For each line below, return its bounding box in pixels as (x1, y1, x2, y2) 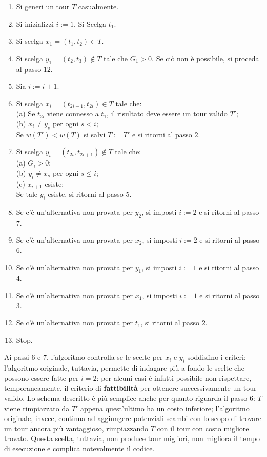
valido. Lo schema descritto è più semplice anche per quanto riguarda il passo (4, 392, 248, 403)
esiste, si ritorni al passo (48, 189, 124, 199)
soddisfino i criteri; (187, 352, 246, 362)
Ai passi (4, 352, 29, 362)
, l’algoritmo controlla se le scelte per (46, 352, 163, 362)
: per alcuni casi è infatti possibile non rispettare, (96, 372, 252, 383)
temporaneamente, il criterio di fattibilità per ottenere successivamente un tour (4, 382, 257, 393)
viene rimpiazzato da (4, 403, 70, 413)
